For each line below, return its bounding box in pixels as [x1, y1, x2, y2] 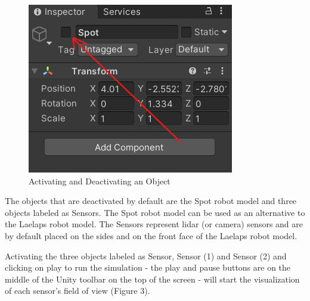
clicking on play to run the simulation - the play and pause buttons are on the [5, 261, 291, 274]
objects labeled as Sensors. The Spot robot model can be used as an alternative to [5, 206, 305, 218]
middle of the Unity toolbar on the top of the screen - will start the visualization [5, 272, 300, 285]
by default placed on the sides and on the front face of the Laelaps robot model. [5, 229, 297, 242]
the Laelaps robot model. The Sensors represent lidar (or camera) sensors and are [5, 218, 303, 230]
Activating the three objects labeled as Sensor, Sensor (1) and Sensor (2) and [5, 249, 287, 262]
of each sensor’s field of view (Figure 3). [5, 284, 150, 297]
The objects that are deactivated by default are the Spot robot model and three [5, 195, 297, 207]
